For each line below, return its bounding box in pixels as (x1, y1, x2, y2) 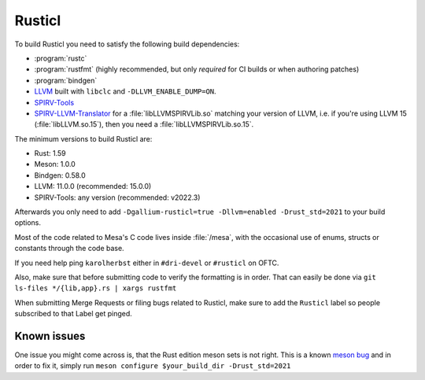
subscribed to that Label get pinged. (14, 309, 133, 319)
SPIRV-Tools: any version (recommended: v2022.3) (34, 193, 201, 202)
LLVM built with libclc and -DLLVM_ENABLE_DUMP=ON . (34, 87, 216, 96)
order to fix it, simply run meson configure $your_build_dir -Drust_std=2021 (14, 361, 291, 371)
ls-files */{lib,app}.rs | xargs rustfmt (14, 284, 177, 293)
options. (14, 218, 42, 227)
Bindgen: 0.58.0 (34, 170, 86, 180)
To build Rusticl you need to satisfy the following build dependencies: (14, 39, 240, 49)
